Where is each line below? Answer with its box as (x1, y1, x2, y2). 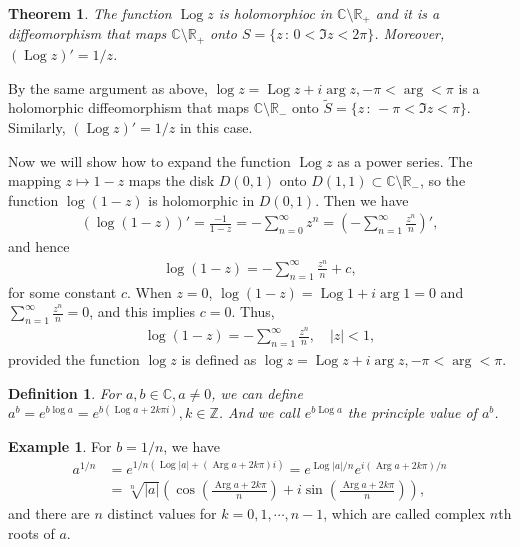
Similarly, (8, 116, 66, 137)
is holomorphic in (148, 189, 255, 210)
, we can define (211, 382, 303, 403)
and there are (8, 503, 90, 524)
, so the (419, 170, 466, 191)
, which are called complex (323, 503, 486, 524)
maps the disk (128, 170, 215, 191)
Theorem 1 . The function (8, 3, 172, 23)
